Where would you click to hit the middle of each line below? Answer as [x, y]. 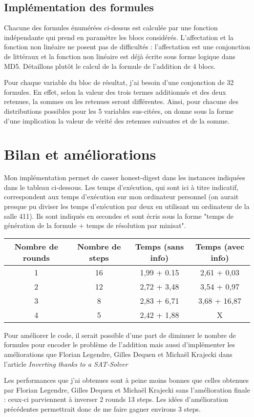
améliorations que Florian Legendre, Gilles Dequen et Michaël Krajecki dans [118, 354]
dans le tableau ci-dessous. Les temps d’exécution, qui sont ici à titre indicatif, [121, 187]
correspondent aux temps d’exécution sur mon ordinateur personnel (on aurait [121, 197]
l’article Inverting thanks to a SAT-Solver [66, 364]
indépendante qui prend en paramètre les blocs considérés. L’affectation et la [119, 37]
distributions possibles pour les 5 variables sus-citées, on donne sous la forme [119, 111]
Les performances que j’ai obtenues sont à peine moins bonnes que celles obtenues [126, 380]
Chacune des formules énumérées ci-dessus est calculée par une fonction [111, 28]
